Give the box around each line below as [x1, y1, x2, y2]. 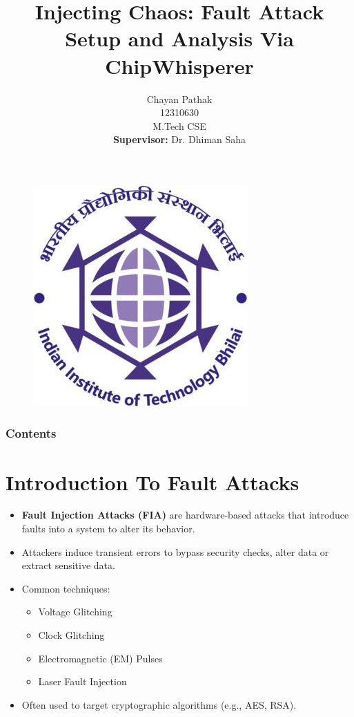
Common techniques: [21, 581, 110, 595]
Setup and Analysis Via [65, 24, 294, 53]
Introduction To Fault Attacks [6, 467, 299, 496]
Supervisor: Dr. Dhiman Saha [112, 132, 246, 147]
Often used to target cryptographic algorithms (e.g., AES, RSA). [21, 697, 297, 711]
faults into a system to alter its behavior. [21, 521, 195, 536]
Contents [6, 425, 57, 442]
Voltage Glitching [38, 604, 112, 619]
